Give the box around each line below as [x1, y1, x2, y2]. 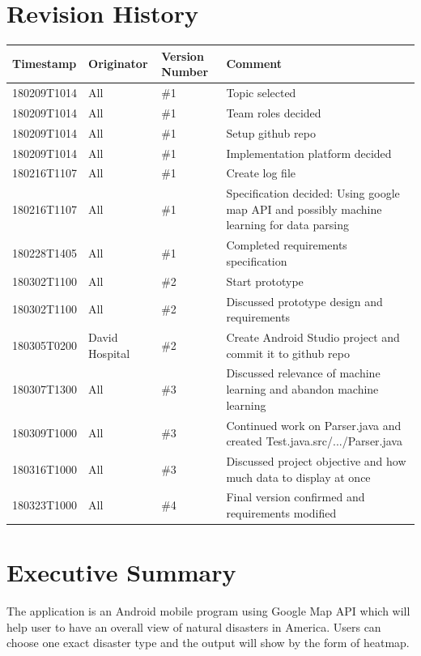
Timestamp [12, 55, 77, 72]
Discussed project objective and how [226, 452, 406, 469]
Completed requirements [226, 236, 347, 253]
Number [161, 63, 209, 80]
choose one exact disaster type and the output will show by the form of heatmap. [6, 634, 410, 651]
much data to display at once [226, 468, 371, 485]
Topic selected [226, 84, 296, 101]
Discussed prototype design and [226, 292, 383, 309]
